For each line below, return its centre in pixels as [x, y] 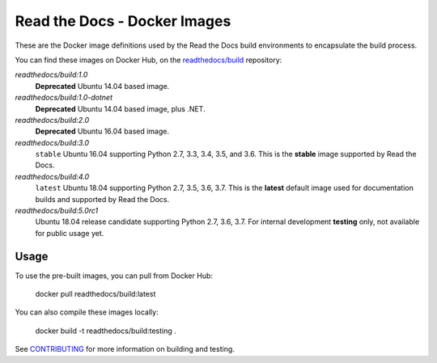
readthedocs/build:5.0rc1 [57, 211]
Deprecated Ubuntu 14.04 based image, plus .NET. [120, 108]
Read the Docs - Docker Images [123, 21]
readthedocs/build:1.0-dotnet [64, 98]
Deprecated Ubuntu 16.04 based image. [102, 131]
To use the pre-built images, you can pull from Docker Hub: [114, 276]
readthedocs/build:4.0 [52, 176]
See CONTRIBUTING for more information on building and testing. [125, 349]
